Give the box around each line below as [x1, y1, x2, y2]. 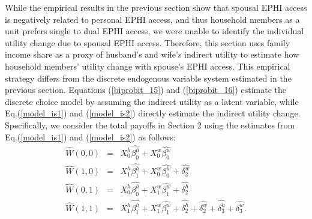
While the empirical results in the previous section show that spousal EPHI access [5, 1, 307, 13]
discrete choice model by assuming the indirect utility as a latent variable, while [5, 95, 299, 107]
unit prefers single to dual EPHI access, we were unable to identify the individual [5, 25, 304, 37]
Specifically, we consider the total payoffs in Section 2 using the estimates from [5, 118, 295, 131]
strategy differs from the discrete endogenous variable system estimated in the [5, 71, 292, 84]
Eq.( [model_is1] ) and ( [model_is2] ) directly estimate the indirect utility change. [5, 107, 301, 119]
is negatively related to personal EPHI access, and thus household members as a [5, 13, 300, 25]
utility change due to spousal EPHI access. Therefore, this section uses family [5, 36, 290, 49]
